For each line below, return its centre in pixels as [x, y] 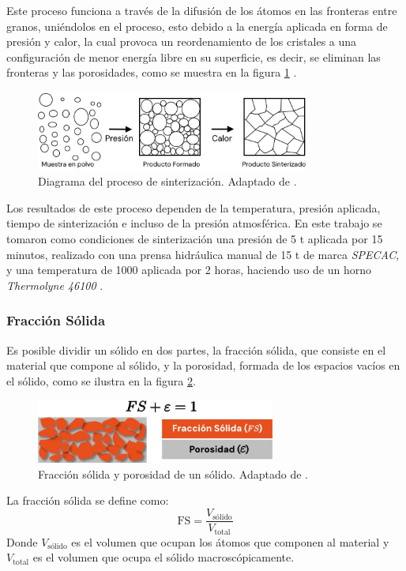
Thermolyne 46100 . [55, 285]
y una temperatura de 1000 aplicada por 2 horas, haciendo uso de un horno [189, 270]
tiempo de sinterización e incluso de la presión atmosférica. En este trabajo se [194, 223]
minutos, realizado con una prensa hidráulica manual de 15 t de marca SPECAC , [203, 254]
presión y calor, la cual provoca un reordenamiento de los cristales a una [182, 41]
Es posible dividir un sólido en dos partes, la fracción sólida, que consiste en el [196, 349]
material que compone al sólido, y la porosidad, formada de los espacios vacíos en [203, 365]
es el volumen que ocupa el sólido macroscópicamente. [164, 557]
